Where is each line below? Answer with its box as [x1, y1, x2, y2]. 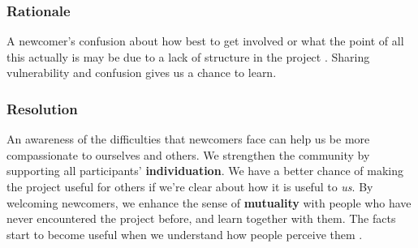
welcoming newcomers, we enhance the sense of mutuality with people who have [6, 194, 412, 211]
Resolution [6, 98, 78, 118]
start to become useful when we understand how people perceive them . [6, 225, 363, 242]
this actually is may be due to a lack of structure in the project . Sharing [6, 48, 370, 65]
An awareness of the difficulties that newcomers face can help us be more [6, 130, 370, 148]
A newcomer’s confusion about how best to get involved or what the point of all [6, 32, 404, 49]
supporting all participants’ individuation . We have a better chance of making [6, 162, 404, 179]
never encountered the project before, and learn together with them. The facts [6, 210, 396, 227]
